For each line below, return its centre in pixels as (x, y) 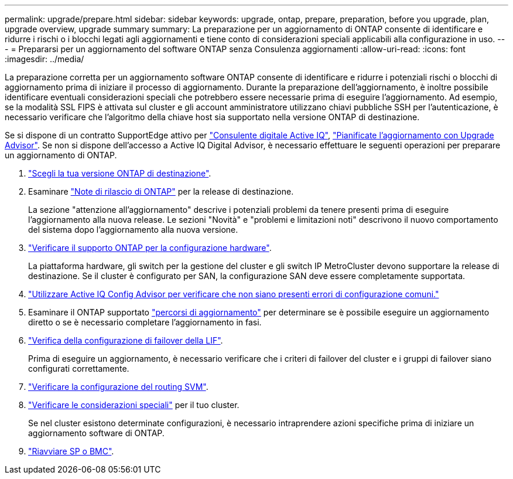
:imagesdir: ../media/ (45, 59)
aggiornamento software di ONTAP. (96, 433)
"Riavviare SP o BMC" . (71, 451)
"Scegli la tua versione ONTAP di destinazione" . (120, 173)
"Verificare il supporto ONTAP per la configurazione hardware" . (150, 248)
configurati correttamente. (79, 368)
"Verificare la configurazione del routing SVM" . (118, 387)
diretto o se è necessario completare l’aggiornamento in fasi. (145, 322)
